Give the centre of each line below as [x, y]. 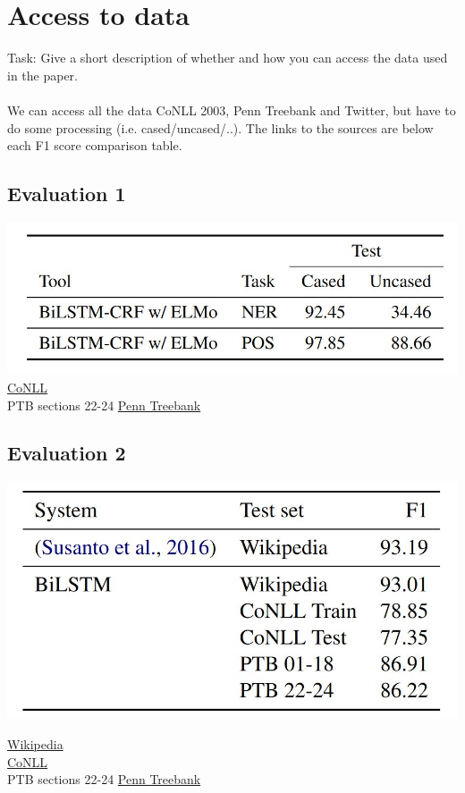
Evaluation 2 [67, 453]
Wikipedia [35, 744]
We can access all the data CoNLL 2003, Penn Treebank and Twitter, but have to [232, 110]
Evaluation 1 [67, 194]
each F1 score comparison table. [95, 145]
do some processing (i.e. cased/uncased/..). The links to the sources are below [220, 127]
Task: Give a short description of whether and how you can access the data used [228, 58]
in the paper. [43, 75]
